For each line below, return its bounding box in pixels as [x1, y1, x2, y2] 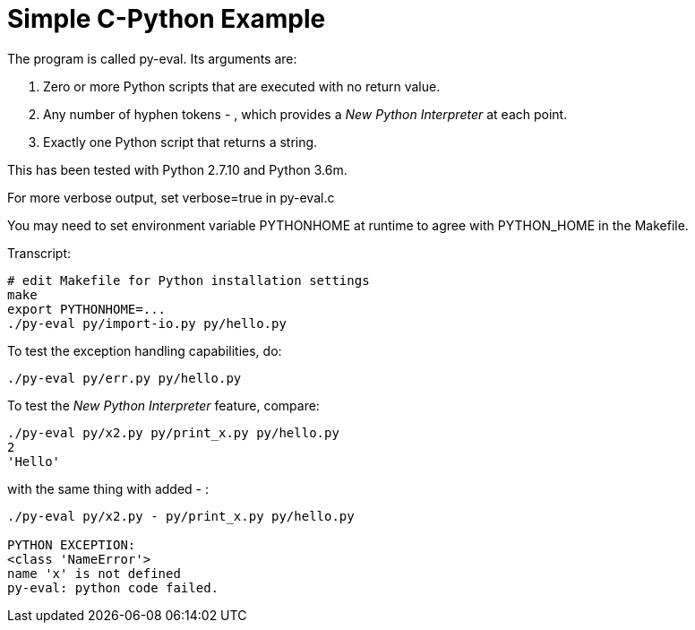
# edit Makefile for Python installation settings [7, 272, 370, 288]
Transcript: [7, 245, 72, 261]
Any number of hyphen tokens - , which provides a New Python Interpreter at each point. [43, 106, 568, 122]
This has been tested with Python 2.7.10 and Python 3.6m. [7, 161, 347, 177]
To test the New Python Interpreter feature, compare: [7, 397, 320, 413]
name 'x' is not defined [7, 565, 181, 581]
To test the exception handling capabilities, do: [7, 342, 282, 358]
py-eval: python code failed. [7, 580, 219, 595]
